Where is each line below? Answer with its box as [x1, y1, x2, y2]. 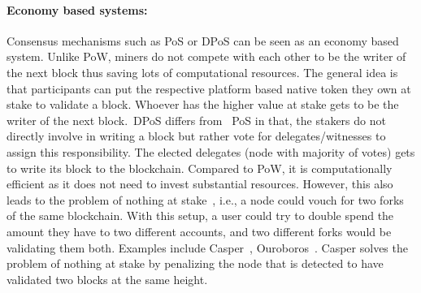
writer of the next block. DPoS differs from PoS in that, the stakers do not [7, 111, 386, 128]
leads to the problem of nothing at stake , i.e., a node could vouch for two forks [7, 191, 404, 208]
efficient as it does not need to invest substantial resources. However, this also [7, 175, 393, 192]
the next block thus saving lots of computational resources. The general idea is [7, 63, 398, 80]
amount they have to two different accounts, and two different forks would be [7, 222, 392, 239]
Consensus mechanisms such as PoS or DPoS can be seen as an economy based [7, 32, 399, 49]
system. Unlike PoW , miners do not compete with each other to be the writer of [7, 48, 406, 65]
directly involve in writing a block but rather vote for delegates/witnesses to [7, 127, 386, 144]
